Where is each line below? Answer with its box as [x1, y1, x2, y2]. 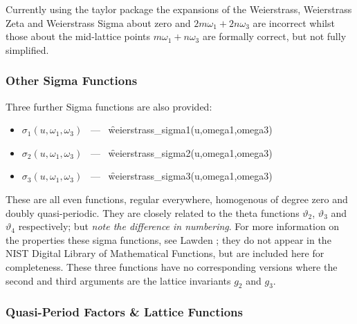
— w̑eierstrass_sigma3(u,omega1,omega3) [90, 169, 273, 183]
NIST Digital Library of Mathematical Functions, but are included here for [6, 246, 324, 260]
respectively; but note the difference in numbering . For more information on [18, 219, 340, 234]
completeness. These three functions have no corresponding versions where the [6, 259, 338, 274]
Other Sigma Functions [6, 72, 138, 89]
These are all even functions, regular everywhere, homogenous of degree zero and [6, 191, 348, 206]
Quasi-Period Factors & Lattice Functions [6, 303, 243, 321]
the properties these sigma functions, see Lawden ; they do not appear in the [6, 232, 331, 247]
